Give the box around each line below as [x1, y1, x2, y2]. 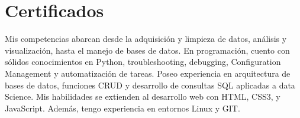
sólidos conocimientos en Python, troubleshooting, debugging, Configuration [5, 55, 281, 68]
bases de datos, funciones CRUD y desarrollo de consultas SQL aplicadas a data [5, 78, 295, 91]
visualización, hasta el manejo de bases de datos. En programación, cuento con [5, 44, 290, 56]
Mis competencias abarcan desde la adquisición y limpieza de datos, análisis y [5, 32, 287, 45]
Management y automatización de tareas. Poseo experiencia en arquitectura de [5, 67, 291, 79]
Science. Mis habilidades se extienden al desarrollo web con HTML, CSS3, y [5, 90, 280, 103]
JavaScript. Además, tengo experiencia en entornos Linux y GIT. [5, 101, 240, 114]
